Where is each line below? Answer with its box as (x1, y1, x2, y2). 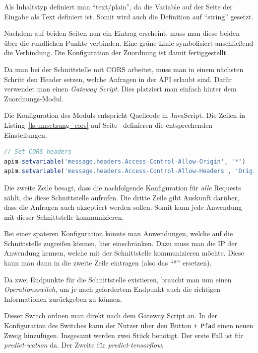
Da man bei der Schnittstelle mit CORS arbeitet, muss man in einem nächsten (4, 64, 244, 74)
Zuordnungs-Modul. (4, 93, 64, 103)
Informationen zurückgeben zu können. (4, 293, 122, 304)
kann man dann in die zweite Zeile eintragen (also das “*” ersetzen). (4, 258, 212, 268)
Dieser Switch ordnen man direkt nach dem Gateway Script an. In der (4, 310, 217, 321)
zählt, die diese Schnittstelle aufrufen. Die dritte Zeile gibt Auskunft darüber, (4, 192, 239, 202)
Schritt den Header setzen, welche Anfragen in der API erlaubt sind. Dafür (4, 74, 232, 84)
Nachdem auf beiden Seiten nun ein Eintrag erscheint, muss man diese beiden (4, 28, 240, 38)
